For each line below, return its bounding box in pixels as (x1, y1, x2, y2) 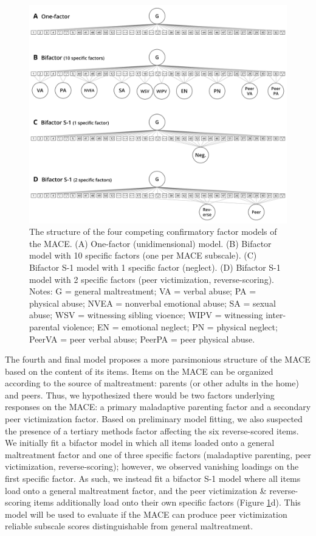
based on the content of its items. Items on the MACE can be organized (5, 364, 273, 377)
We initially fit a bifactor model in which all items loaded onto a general (5, 436, 275, 449)
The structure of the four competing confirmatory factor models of (29, 225, 277, 238)
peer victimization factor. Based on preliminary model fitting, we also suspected (5, 412, 303, 425)
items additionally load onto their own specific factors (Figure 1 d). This (33, 496, 301, 509)
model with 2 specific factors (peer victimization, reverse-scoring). (29, 273, 274, 285)
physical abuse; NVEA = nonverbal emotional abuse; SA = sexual (29, 296, 276, 309)
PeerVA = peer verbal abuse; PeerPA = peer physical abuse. (29, 332, 255, 345)
